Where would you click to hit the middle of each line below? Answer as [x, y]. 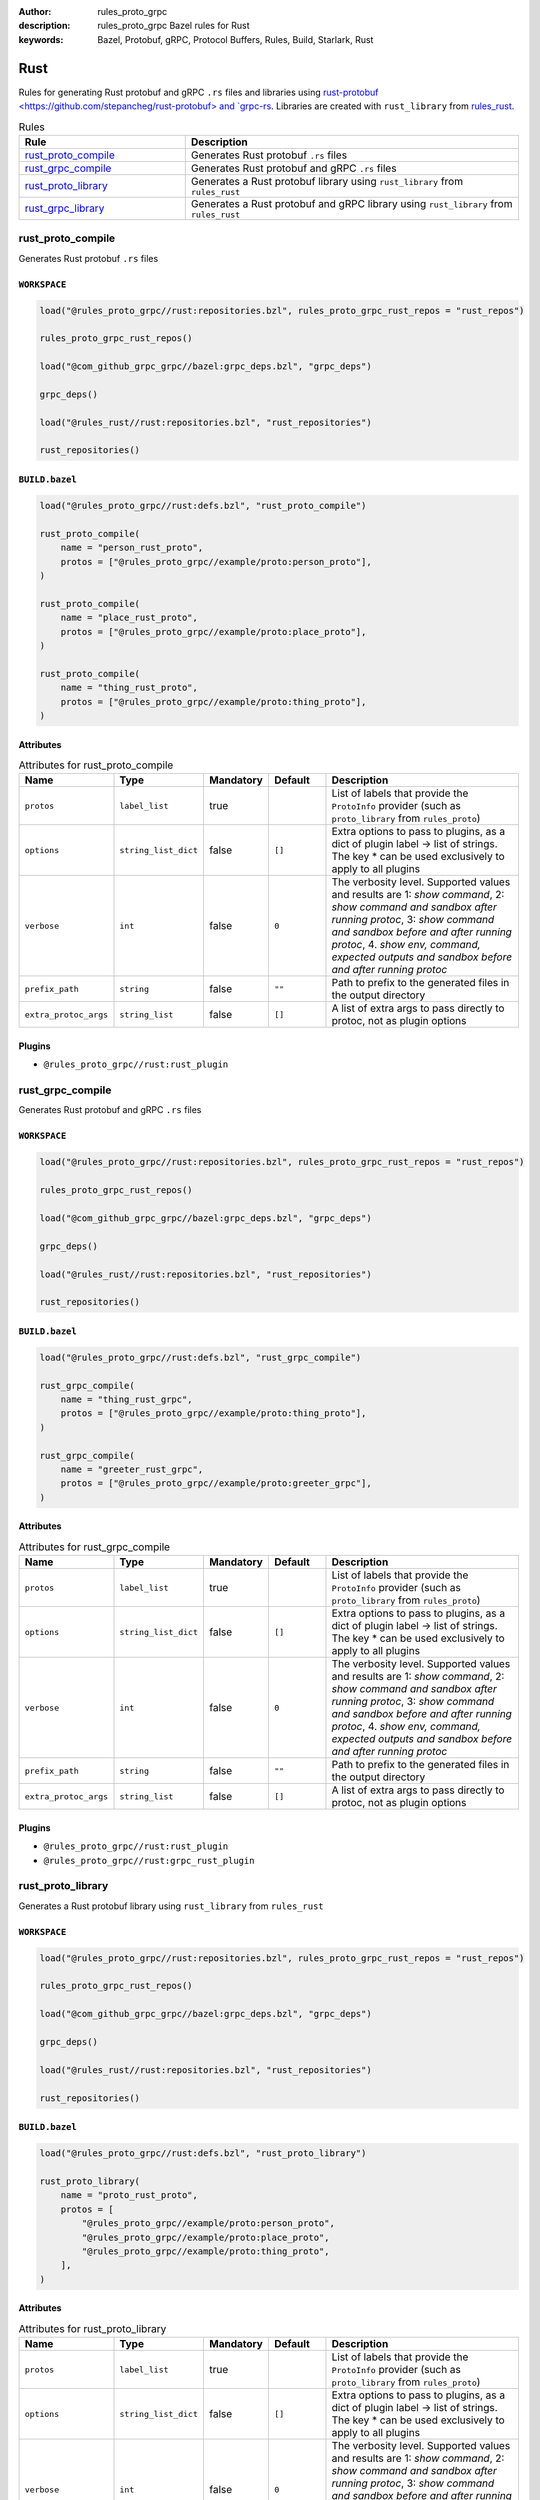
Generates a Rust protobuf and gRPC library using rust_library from [351, 203]
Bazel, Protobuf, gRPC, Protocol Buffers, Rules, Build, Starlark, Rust [235, 39]
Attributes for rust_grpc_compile [94, 1547]
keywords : [41, 39]
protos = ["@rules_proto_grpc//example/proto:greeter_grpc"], [216, 1483]
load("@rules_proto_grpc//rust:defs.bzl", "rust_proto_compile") [203, 506]
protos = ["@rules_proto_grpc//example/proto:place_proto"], [213, 631]
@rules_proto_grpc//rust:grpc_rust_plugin [149, 1860]
